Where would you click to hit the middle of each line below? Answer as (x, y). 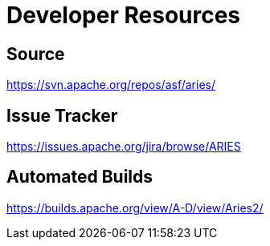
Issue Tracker (62, 115)
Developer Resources (124, 15)
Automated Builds (80, 177)
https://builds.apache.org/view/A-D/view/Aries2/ (135, 208)
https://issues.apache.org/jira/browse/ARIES (124, 147)
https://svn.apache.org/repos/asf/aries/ (111, 85)
